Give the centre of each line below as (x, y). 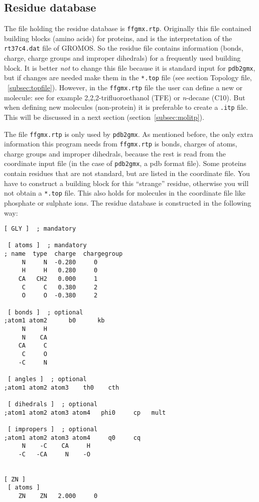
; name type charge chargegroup (63, 254)
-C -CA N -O (54, 454)
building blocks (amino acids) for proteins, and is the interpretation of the (118, 38)
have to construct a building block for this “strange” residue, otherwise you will (126, 183)
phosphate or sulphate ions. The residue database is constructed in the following (128, 202)
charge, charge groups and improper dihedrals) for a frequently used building (122, 58)
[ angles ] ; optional (47, 379)
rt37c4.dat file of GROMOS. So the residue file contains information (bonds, (124, 48)
